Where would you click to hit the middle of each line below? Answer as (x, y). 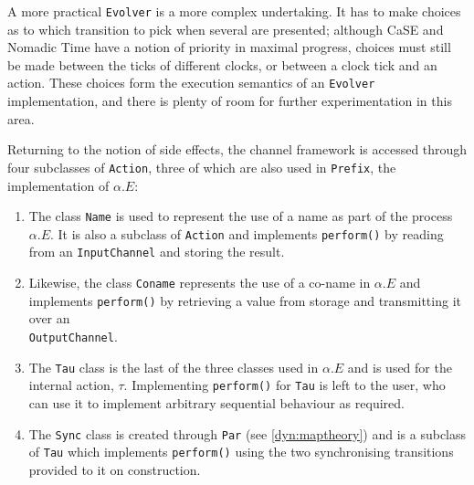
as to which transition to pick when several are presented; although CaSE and (226, 29)
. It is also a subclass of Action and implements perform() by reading (247, 233)
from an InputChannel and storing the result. (157, 252)
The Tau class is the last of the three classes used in (174, 367)
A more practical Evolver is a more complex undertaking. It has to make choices (234, 11)
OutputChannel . (73, 336)
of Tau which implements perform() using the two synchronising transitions (241, 452)
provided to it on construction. (115, 469)
